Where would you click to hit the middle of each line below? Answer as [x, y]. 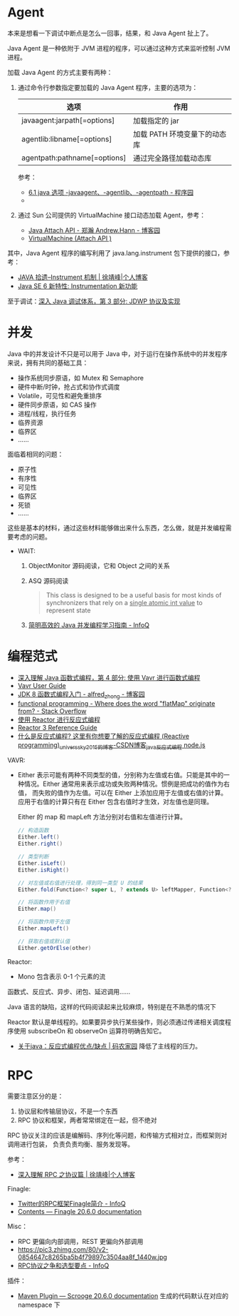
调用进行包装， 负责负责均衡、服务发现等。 [70, 1144]
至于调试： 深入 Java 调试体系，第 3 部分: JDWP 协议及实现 [94, 301]
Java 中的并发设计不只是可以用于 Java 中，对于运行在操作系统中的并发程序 [117, 353]
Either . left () [38, 837]
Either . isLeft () [42, 863]
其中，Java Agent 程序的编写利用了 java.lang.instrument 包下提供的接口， [116, 253]
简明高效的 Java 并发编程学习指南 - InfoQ [89, 624]
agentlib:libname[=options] [67, 138]
